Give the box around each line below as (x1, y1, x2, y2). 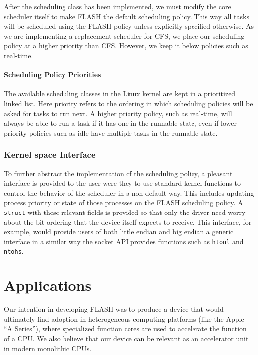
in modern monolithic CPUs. (4, 343, 92, 353)
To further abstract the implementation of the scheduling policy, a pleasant (4, 168, 233, 178)
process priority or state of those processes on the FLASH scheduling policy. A (4, 197, 243, 208)
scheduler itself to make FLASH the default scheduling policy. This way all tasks (4, 11, 249, 21)
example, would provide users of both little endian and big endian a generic (4, 226, 234, 237)
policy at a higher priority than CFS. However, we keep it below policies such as (4, 40, 248, 51)
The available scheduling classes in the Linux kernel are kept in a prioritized (4, 88, 236, 99)
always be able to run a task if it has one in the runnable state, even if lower (4, 118, 237, 128)
